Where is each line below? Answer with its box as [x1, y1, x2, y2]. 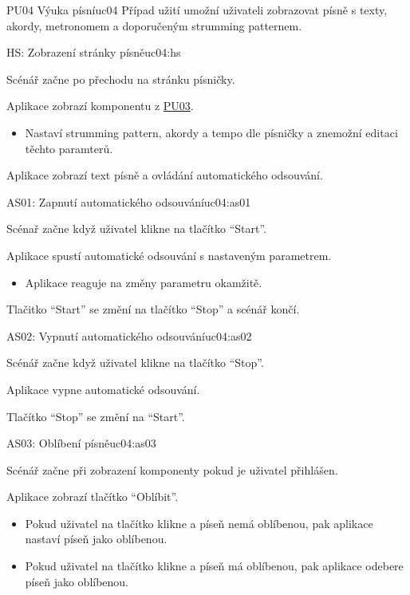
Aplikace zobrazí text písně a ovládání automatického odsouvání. [6, 167, 323, 183]
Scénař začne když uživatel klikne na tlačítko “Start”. [6, 220, 266, 237]
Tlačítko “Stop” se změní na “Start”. [6, 408, 185, 424]
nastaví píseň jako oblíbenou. [25, 530, 168, 547]
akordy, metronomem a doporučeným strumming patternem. [6, 17, 302, 33]
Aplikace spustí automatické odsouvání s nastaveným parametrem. [6, 246, 332, 263]
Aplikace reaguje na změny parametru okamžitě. [25, 274, 262, 290]
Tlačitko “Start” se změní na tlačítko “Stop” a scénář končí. [6, 301, 300, 317]
